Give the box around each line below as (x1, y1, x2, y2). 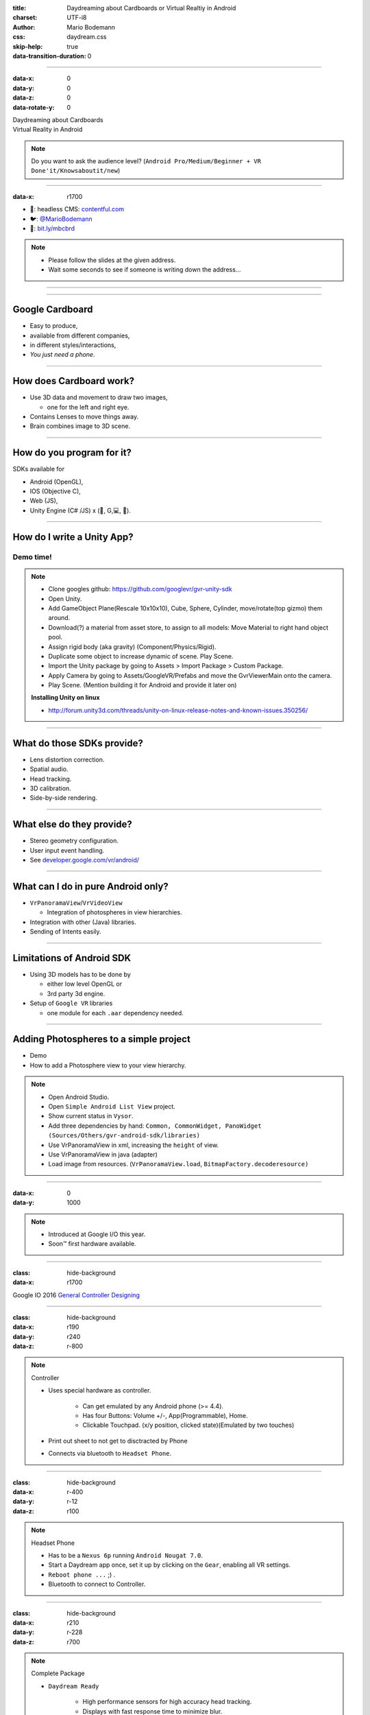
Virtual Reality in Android (12, 126, 83, 134)
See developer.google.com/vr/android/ (29, 856, 140, 864)
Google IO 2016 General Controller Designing (12, 1290, 140, 1299)
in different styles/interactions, (29, 340, 116, 349)
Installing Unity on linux (31, 694, 100, 702)
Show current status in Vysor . (48, 1112, 134, 1120)
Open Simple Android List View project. (48, 1102, 176, 1111)
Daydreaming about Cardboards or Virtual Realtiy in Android (66, 4, 236, 12)
